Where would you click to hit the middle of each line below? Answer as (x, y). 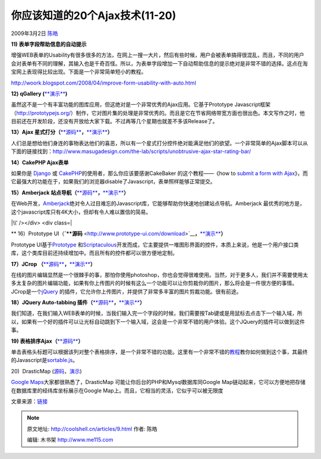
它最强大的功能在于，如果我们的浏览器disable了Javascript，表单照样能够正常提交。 (113, 182)
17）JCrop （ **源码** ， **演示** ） (53, 264)
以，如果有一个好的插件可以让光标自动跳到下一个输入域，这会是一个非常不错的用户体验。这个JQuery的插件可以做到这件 (158, 321)
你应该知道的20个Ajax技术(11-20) (94, 15)
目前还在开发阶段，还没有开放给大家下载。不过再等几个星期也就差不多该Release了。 (114, 121)
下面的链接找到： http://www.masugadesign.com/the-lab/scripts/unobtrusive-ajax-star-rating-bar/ (131, 151)
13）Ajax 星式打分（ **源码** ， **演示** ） (62, 132)
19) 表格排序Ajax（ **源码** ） (47, 341)
